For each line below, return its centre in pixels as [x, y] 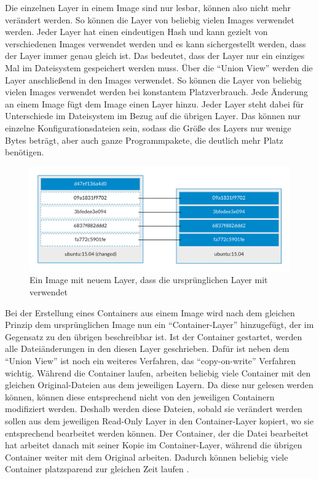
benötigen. [25, 152]
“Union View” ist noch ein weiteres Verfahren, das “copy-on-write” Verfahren [150, 361]
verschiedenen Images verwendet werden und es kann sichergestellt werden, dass [156, 43]
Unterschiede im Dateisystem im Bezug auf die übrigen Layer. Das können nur [153, 116]
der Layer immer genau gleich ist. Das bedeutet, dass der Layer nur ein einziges [155, 56]
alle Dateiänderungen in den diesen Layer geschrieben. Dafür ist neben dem [147, 349]
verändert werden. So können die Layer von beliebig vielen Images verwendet [150, 19]
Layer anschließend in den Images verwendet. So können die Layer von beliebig [153, 80]
